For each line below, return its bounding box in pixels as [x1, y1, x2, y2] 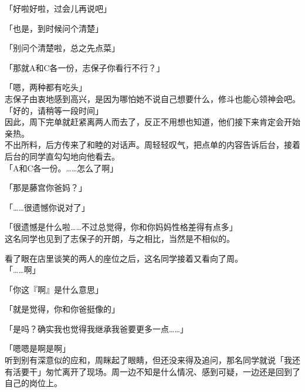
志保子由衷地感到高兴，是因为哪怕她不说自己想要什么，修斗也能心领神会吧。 [5, 92, 300, 104]
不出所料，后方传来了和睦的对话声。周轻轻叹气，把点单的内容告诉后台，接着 [5, 138, 300, 151]
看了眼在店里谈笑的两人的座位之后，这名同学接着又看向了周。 [5, 252, 243, 264]
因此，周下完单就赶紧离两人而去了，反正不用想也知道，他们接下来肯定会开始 [5, 116, 300, 128]
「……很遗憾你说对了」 [5, 201, 90, 213]
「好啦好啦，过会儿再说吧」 [5, 2, 111, 14]
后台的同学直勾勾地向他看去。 [5, 150, 120, 162]
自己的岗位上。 [5, 377, 62, 389]
